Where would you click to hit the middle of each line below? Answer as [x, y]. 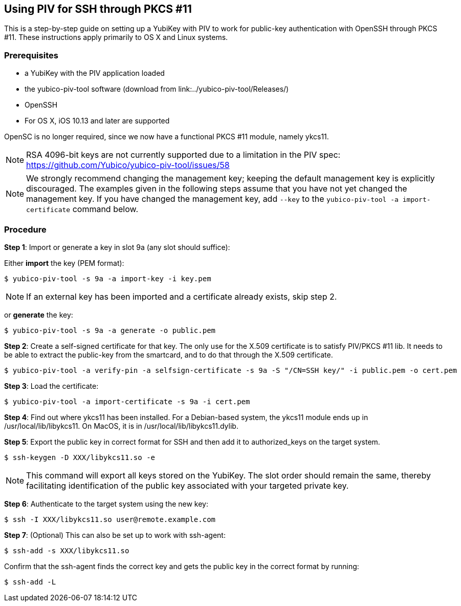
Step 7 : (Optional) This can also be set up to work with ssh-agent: [115, 535]
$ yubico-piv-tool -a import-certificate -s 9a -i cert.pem [127, 401]
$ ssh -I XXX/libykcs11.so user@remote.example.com [110, 519]
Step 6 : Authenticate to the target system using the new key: [106, 504]
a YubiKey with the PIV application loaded [95, 73]
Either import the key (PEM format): [64, 263]
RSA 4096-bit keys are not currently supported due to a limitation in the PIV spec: [183, 155]
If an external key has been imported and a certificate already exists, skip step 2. [182, 296]
